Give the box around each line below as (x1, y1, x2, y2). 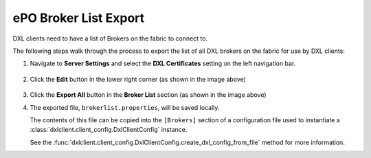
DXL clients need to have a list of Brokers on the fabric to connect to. (12, 34, 208, 43)
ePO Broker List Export (12, 10, 145, 25)
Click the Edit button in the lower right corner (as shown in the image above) (30, 75, 247, 83)
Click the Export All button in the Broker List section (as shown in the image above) (30, 91, 267, 99)
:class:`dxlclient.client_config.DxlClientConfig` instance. (30, 126, 188, 134)
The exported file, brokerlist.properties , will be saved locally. (30, 103, 220, 111)
